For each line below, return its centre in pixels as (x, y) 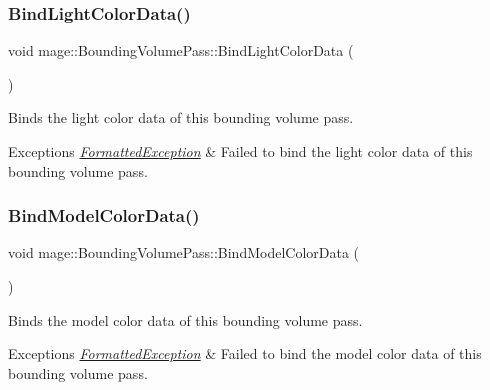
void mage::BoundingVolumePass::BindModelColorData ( (184, 252)
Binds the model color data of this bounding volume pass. (185, 319)
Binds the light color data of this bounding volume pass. (181, 117)
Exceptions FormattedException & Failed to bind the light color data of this (240, 151)
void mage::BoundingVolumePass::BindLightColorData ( (181, 50)
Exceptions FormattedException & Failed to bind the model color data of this (245, 353)
